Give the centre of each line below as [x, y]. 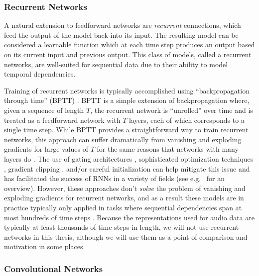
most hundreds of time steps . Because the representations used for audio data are [129, 217]
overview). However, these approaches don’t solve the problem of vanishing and [125, 188]
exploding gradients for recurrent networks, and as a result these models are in [124, 198]
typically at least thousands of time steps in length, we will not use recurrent [122, 227]
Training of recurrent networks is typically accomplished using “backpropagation [127, 90]
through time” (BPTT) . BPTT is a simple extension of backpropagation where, [127, 100]
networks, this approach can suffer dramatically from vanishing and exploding [123, 139]
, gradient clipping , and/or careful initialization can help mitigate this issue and [127, 168]
